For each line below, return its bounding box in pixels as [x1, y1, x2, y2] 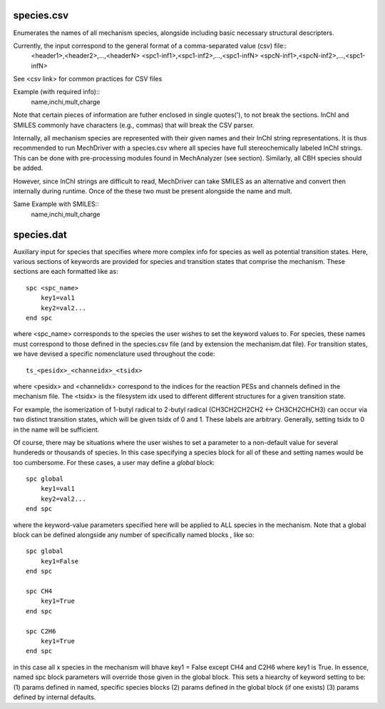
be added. [13, 164, 43, 173]
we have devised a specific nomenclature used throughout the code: [13, 350, 215, 358]
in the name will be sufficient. [13, 425, 100, 434]
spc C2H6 [26, 627, 56, 635]
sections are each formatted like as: [13, 267, 118, 276]
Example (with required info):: [13, 88, 100, 96]
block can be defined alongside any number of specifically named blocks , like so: [13, 531, 255, 539]
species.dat [13, 228, 67, 240]
